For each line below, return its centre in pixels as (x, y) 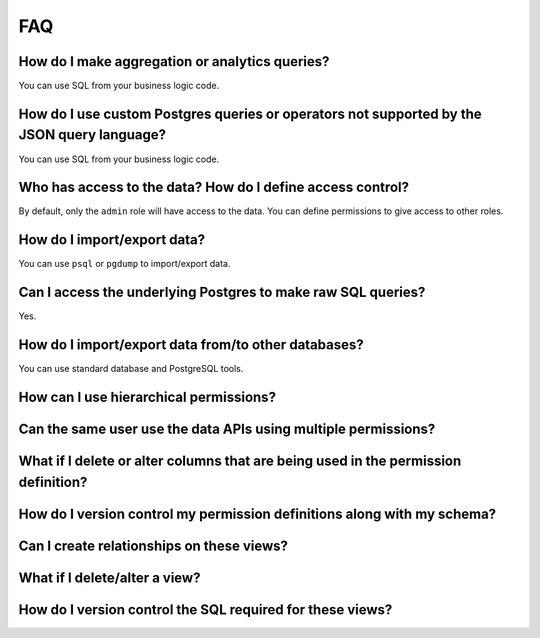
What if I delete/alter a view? (109, 577)
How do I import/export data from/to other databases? (191, 345)
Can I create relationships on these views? (153, 545)
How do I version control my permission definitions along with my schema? (257, 513)
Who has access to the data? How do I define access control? (214, 187)
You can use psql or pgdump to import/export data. (124, 264)
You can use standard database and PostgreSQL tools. (131, 369)
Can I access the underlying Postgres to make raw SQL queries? (222, 292)
